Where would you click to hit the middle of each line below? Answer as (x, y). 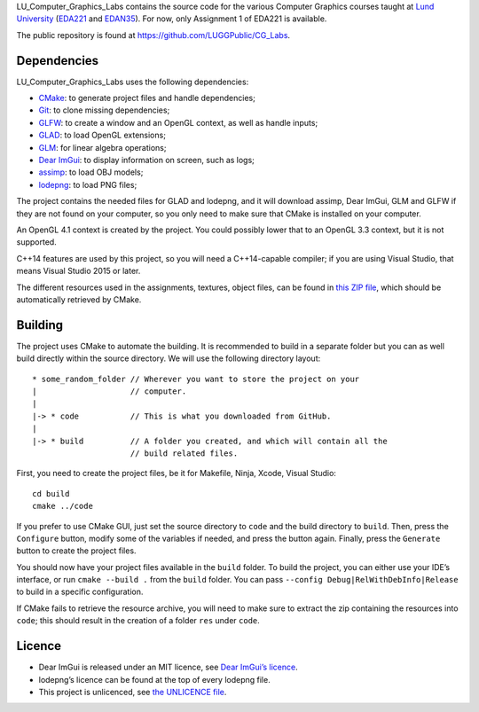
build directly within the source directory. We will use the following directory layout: (169, 358)
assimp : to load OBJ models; (91, 172)
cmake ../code (63, 506)
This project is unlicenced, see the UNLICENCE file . (133, 692)
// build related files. (184, 453)
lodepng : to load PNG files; (88, 184)
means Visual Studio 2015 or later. (79, 271)
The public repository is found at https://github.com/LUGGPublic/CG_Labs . (153, 35)
